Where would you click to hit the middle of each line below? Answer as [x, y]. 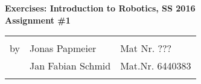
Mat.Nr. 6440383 [156, 66]
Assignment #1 [38, 20]
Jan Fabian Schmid [70, 66]
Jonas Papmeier [63, 48]
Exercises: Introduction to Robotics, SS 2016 [100, 8]
